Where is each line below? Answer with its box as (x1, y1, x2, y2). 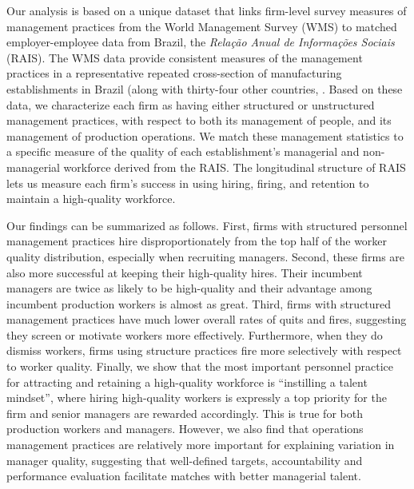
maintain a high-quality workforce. (6, 190, 176, 207)
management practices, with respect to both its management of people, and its (6, 112, 392, 129)
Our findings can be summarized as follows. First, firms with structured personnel (6, 217, 408, 233)
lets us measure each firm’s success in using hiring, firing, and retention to (6, 174, 369, 191)
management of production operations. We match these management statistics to (6, 127, 404, 144)
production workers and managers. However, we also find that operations (6, 420, 364, 437)
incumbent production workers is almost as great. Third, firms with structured (6, 295, 392, 312)
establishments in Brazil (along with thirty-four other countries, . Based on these (6, 80, 403, 97)
